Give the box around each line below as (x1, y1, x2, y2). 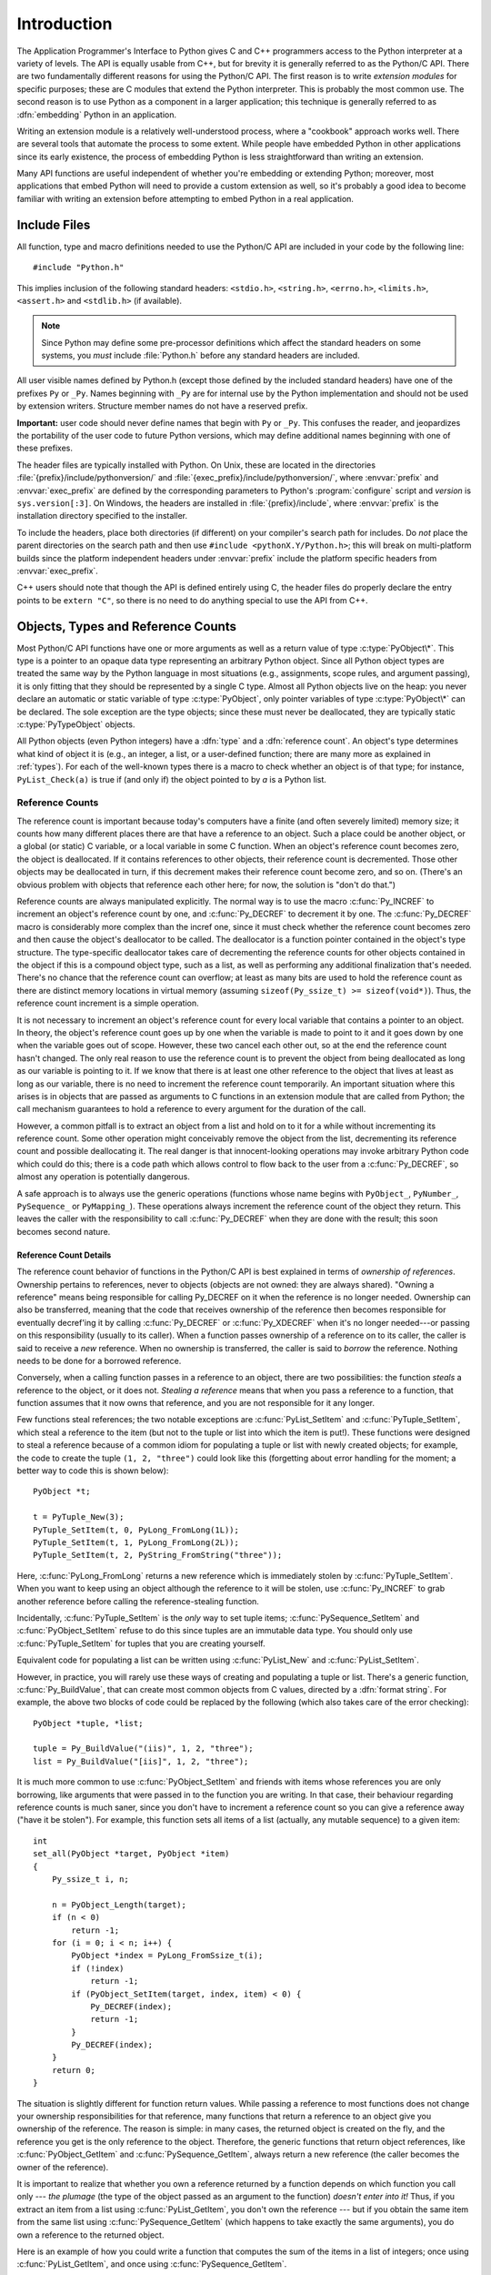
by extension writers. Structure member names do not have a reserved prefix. (16, 400, 308, 411)
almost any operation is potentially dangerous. (16, 1171, 191, 1182)
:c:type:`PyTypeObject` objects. (16, 719, 135, 730)
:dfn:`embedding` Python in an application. (16, 109, 177, 120)
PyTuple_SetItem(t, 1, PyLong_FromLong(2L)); (33, 1538, 240, 1547)
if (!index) (71, 1963, 125, 1974)
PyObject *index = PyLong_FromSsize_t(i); (71, 1950, 264, 1961)
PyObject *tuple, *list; (33, 1718, 144, 1728)
